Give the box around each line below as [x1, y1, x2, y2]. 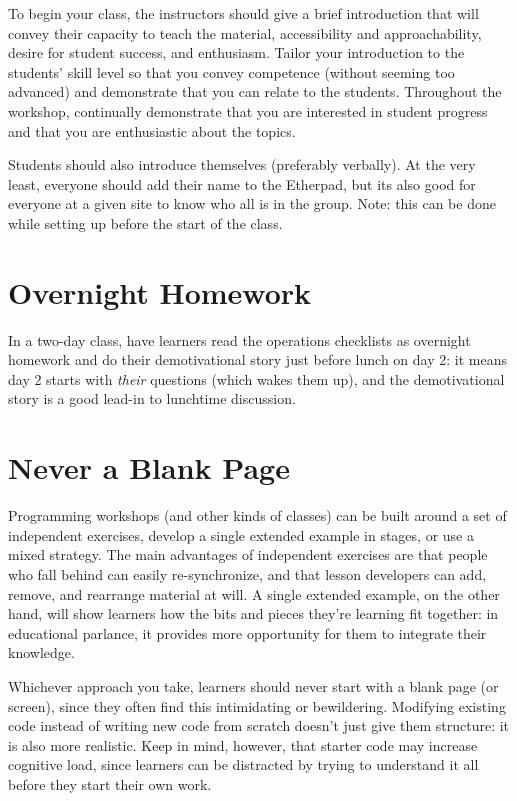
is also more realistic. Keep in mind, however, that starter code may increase [8, 734, 478, 755]
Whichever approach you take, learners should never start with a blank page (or [8, 675, 499, 696]
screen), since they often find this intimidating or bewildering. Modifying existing [8, 695, 506, 716]
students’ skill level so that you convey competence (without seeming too [8, 61, 455, 82]
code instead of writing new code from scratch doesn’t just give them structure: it [8, 715, 510, 736]
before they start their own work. [8, 773, 212, 794]
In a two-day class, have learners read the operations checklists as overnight [8, 329, 471, 350]
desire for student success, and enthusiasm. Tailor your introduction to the [8, 42, 465, 63]
